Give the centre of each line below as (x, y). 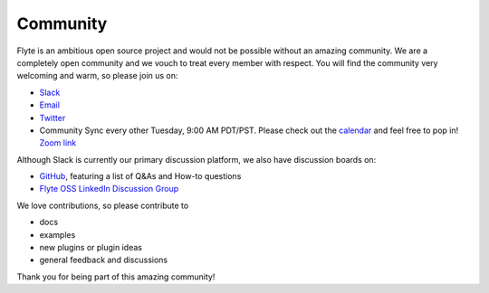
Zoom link (58, 143)
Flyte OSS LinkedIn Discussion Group (109, 189)
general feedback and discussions (103, 260)
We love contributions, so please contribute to (103, 205)
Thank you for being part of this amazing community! (116, 277)
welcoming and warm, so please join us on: (97, 76)
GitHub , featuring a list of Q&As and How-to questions (140, 176)
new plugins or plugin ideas (91, 248)
